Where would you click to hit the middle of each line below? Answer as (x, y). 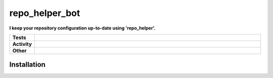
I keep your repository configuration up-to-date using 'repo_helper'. (83, 28)
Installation (27, 65)
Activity (22, 44)
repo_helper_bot (45, 13)
